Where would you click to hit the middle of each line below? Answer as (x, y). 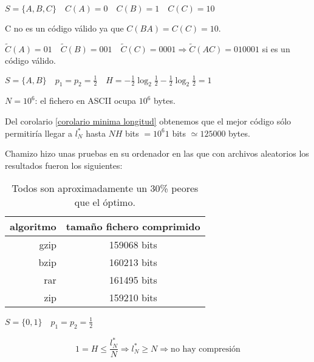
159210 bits (133, 298)
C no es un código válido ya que (64, 28)
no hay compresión (206, 349)
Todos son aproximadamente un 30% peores (105, 188)
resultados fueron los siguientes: (64, 165)
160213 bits (133, 262)
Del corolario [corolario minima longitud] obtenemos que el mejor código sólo (148, 121)
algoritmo (33, 227)
